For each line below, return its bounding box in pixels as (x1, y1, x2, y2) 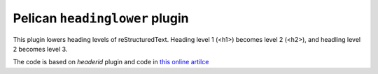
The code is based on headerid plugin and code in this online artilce (13, 58, 209, 66)
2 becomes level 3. (13, 45, 68, 53)
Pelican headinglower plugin (13, 10, 189, 26)
